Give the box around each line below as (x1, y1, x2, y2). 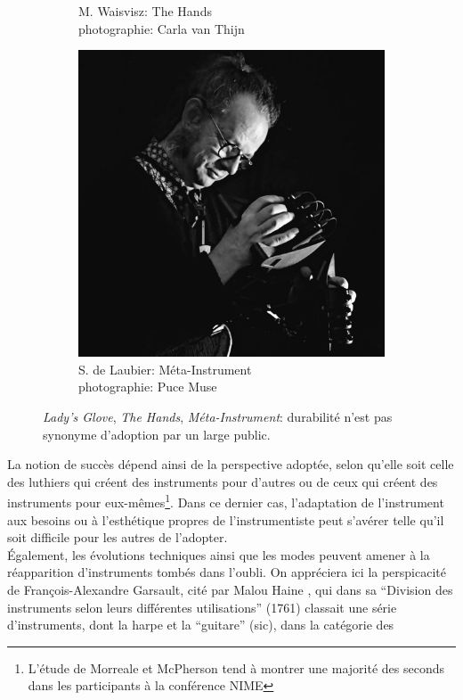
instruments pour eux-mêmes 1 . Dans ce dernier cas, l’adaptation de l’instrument (7, 490, 444, 511)
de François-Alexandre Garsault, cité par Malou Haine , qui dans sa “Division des (7, 580, 453, 598)
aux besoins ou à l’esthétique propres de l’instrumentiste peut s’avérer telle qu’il (7, 510, 444, 529)
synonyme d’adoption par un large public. (43, 424, 271, 443)
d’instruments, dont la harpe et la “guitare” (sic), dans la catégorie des (7, 615, 394, 634)
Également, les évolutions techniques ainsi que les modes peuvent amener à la (7, 545, 430, 564)
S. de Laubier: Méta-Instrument (78, 359, 252, 378)
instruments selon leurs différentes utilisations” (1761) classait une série (7, 597, 397, 616)
